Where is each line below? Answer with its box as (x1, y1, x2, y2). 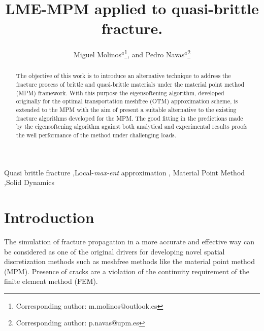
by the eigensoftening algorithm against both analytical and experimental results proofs (16, 122, 248, 131)
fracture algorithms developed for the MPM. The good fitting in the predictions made (16, 114, 243, 122)
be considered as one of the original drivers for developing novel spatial (4, 246, 225, 256)
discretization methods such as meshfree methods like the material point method (4, 256, 255, 267)
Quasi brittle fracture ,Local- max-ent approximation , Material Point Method (4, 167, 245, 177)
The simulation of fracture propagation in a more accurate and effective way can (4, 236, 254, 246)
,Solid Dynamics (4, 177, 55, 188)
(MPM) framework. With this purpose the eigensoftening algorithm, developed (16, 88, 224, 97)
